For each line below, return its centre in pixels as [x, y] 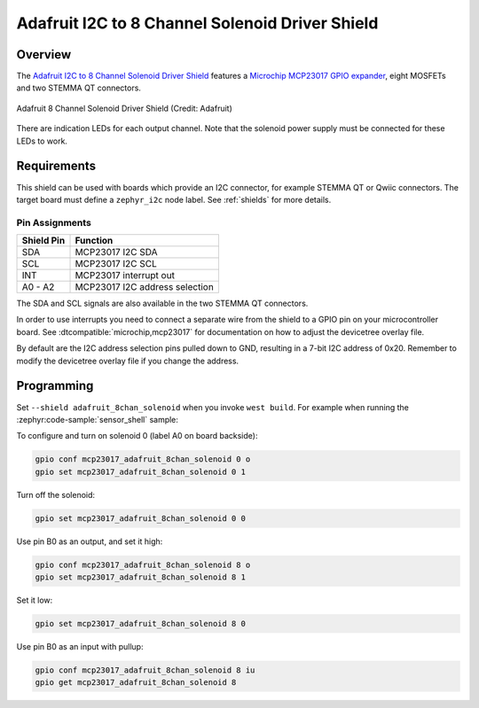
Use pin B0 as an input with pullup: [80, 646]
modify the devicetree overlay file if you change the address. [128, 361]
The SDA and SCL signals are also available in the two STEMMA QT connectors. [162, 303]
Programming [55, 386]
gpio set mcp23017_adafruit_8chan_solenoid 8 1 [140, 577]
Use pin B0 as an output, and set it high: [90, 541]
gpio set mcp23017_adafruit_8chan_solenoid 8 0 [140, 623]
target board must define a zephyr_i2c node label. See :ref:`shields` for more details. [174, 199]
